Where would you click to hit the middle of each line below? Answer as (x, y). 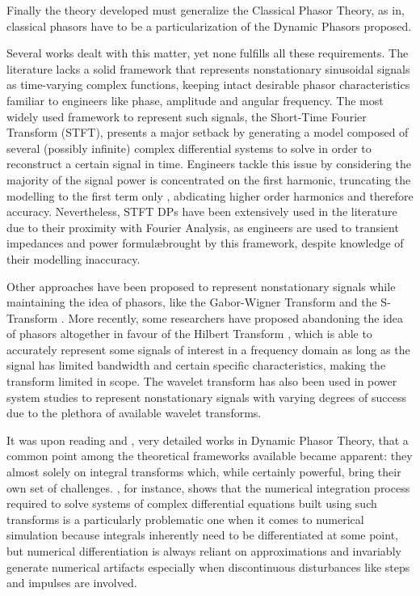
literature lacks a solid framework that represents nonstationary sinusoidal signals (208, 68)
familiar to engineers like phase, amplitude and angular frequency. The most (195, 100)
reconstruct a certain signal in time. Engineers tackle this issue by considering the (209, 164)
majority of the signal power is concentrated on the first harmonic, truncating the (209, 179)
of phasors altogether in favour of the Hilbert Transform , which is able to (189, 334)
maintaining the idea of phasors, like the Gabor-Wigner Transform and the (192, 302)
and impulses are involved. (72, 583)
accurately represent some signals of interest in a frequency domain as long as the (208, 349)
